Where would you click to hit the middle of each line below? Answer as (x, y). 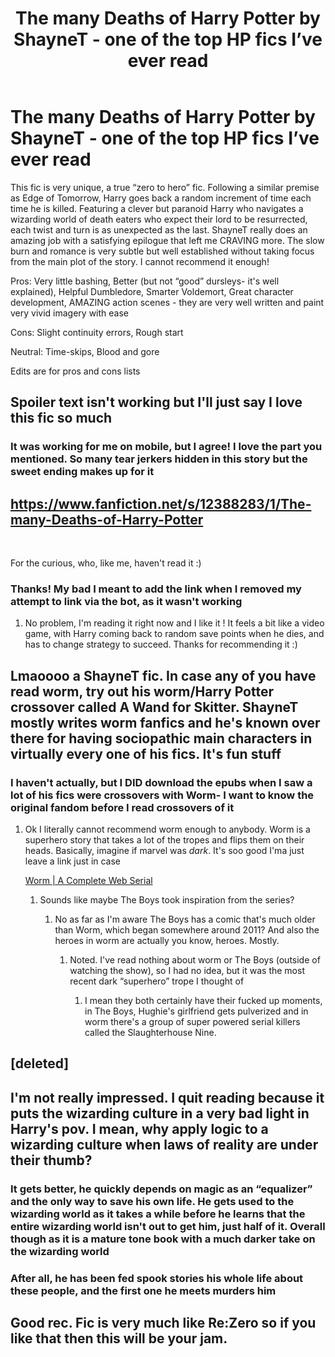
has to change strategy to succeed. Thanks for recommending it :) (161, 644)
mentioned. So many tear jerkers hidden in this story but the (159, 459)
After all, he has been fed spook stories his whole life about (157, 1278)
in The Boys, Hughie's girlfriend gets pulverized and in (196, 1011)
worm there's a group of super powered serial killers (192, 1022)
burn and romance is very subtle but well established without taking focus (162, 251)
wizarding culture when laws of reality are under (164, 1144)
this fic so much (61, 418)
